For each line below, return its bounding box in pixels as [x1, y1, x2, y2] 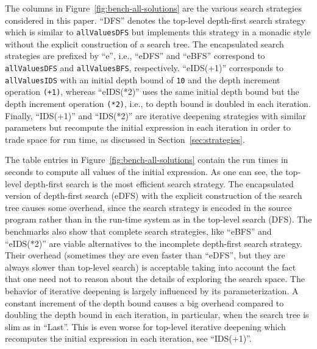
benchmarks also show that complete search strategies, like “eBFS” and [5, 225, 272, 237]
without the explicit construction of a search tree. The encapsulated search [5, 37, 284, 50]
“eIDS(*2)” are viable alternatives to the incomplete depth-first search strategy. [5, 237, 302, 249]
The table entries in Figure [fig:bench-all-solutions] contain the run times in [5, 153, 288, 166]
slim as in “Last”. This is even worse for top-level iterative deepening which [5, 320, 286, 333]
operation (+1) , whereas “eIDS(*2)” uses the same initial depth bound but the [5, 85, 299, 98]
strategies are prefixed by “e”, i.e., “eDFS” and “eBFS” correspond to [5, 49, 265, 62]
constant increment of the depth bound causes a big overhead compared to [5, 296, 284, 309]
